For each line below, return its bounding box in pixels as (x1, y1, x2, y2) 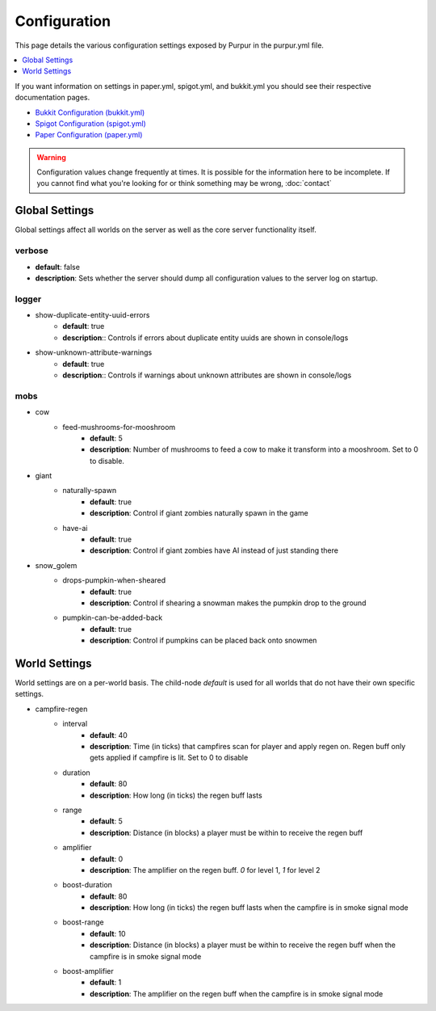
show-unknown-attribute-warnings (35, 348, 153, 357)
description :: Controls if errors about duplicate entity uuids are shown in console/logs (62, 332, 349, 343)
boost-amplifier (62, 967, 114, 976)
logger (15, 293, 42, 305)
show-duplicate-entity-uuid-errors (35, 310, 150, 320)
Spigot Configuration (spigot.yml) (35, 118, 147, 128)
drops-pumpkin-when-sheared (62, 575, 166, 585)
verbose (15, 245, 48, 256)
